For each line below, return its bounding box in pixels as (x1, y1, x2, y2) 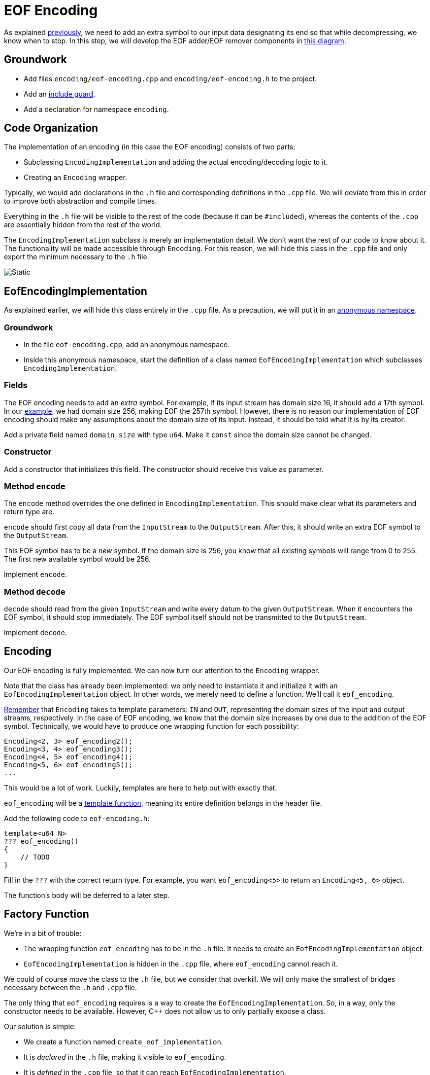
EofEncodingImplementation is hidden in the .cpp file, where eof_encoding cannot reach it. (24, 959, 338, 968)
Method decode (4, 586, 66, 597)
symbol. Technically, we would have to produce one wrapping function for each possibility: (4, 721, 299, 730)
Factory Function (4, 908, 89, 921)
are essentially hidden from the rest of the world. (4, 220, 162, 229)
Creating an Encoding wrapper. (24, 173, 127, 182)
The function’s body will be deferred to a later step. (4, 891, 170, 899)
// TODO (20, 853, 50, 861)
